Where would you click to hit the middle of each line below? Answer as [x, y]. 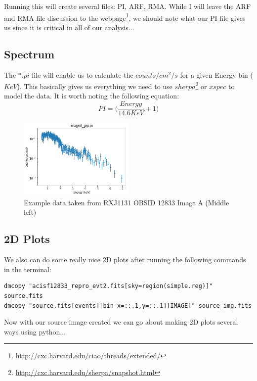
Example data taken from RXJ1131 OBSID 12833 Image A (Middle [127, 202]
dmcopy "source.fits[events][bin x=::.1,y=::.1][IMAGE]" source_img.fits [128, 306]
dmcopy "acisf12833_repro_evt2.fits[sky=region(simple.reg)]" [108, 286]
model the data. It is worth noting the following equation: [92, 96]
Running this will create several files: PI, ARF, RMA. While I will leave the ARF [128, 6]
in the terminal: [28, 269]
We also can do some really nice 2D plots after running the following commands [125, 260]
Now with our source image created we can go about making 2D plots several [121, 322]
